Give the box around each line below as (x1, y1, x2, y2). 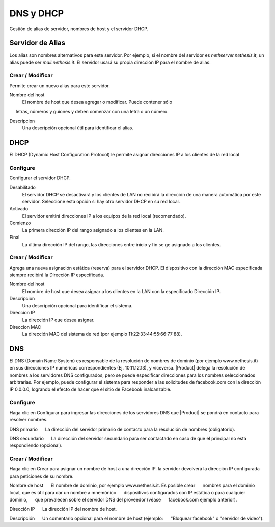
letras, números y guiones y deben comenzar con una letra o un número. (15, 109, 169, 115)
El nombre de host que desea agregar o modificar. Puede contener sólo (22, 99, 173, 105)
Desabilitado (9, 184, 36, 191)
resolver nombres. (9, 417, 48, 423)
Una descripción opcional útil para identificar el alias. (22, 125, 133, 131)
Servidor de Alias (9, 39, 66, 47)
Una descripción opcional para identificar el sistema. (22, 302, 133, 308)
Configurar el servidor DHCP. (9, 175, 71, 181)
